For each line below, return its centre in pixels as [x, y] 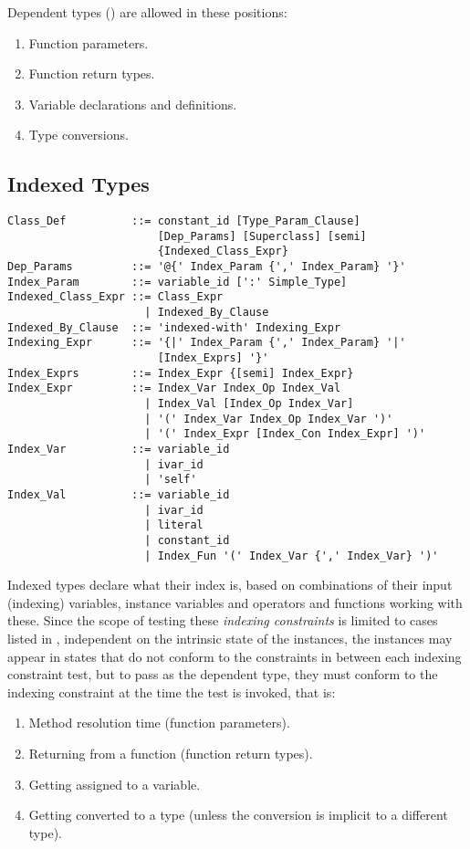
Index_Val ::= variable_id [119, 494]
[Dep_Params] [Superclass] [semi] [262, 236]
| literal [174, 525]
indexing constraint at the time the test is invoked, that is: [172, 692]
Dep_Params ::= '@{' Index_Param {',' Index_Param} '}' [207, 267]
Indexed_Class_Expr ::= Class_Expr [115, 297]
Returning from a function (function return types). [171, 754]
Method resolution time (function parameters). [159, 723]
